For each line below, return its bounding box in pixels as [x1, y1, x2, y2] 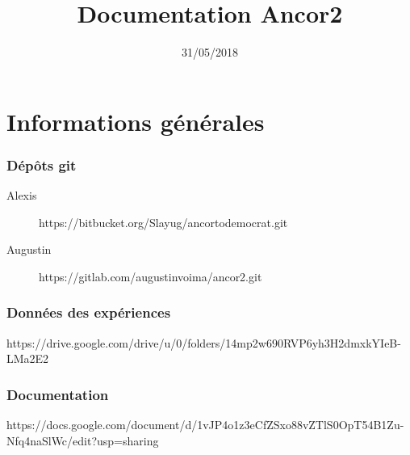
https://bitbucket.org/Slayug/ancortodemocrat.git [39, 213, 288, 230]
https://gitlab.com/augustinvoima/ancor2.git [39, 268, 262, 284]
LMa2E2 [6, 350, 49, 367]
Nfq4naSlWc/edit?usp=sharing [6, 432, 159, 449]
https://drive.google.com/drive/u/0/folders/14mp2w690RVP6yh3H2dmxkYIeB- [6, 334, 401, 351]
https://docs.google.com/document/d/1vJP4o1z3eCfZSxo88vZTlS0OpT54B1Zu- [6, 416, 404, 433]
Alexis [6, 187, 37, 204]
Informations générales [6, 104, 265, 137]
